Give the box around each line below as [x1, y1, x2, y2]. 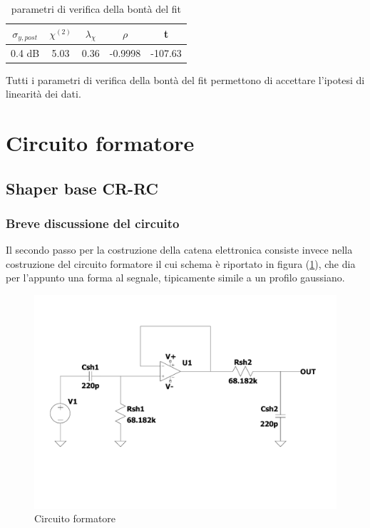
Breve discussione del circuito [6, 214, 180, 232]
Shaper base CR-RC [6, 177, 159, 199]
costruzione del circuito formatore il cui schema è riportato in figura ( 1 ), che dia [6, 256, 356, 271]
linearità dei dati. [6, 86, 81, 101]
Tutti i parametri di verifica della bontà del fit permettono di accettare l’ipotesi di [6, 72, 365, 87]
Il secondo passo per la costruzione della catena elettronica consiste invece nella [6, 242, 353, 257]
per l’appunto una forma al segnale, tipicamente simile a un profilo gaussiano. [6, 270, 345, 285]
